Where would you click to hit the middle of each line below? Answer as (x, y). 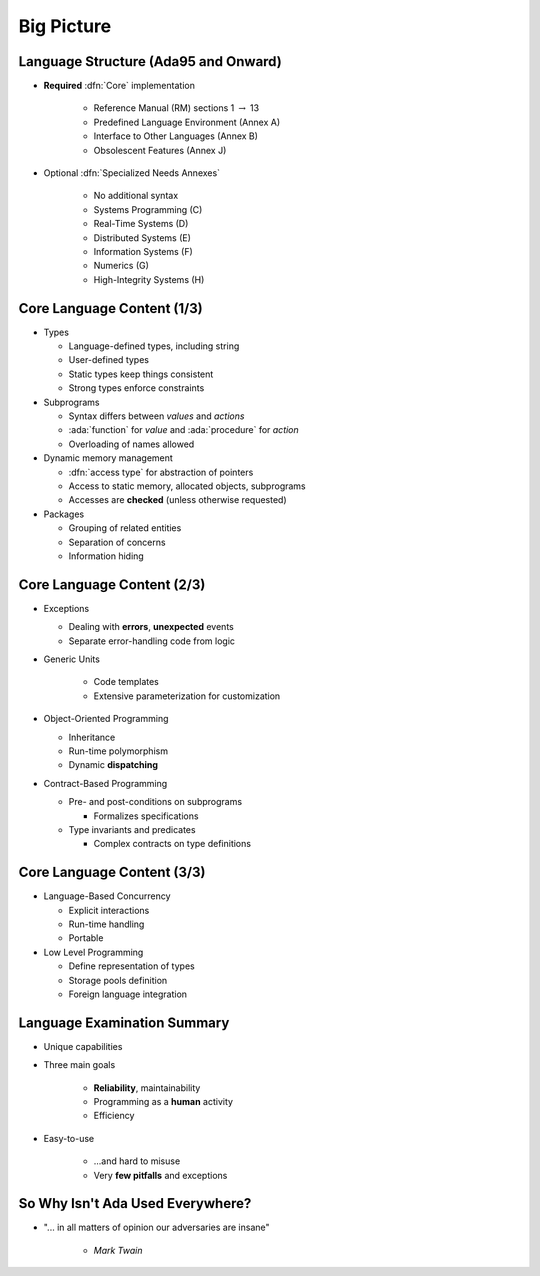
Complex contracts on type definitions (172, 844)
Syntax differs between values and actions (156, 416)
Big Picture (65, 26)
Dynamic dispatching (113, 765)
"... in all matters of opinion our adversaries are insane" (156, 1227)
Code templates (126, 682)
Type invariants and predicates (132, 829)
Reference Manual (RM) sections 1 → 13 (176, 108)
